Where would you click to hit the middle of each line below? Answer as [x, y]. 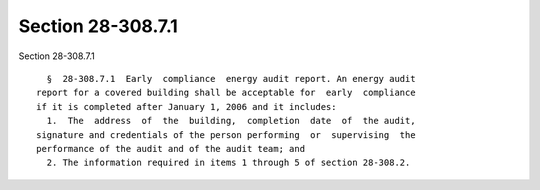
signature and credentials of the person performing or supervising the [226, 134]
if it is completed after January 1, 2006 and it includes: [186, 106]
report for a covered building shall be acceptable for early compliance [226, 93]
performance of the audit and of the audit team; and [170, 148]
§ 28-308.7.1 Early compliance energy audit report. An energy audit [231, 78]
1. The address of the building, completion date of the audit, [231, 121]
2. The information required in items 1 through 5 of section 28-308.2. [228, 163]
